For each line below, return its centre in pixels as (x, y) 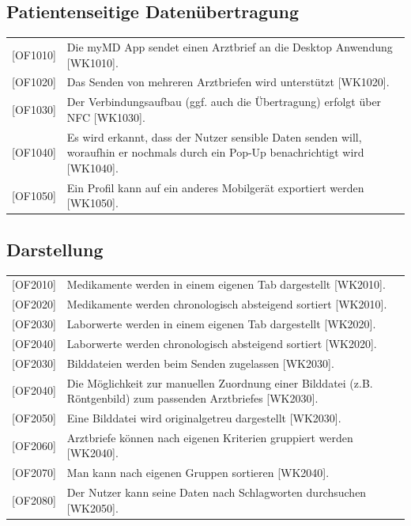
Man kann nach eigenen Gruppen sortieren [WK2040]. (198, 473)
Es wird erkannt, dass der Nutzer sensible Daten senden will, (214, 136)
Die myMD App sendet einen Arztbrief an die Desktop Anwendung (230, 46)
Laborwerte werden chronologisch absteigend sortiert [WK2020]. (222, 343)
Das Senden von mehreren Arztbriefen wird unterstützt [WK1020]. (228, 82)
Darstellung (55, 249)
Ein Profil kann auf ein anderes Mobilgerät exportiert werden (215, 187)
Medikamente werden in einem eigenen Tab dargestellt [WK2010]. (226, 284)
